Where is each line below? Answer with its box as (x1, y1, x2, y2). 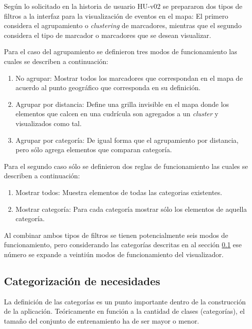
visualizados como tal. (15, 118, 82, 128)
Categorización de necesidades (4, 273, 161, 288)
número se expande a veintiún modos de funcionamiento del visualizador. (4, 249, 224, 259)
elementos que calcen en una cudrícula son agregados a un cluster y (15, 108, 219, 119)
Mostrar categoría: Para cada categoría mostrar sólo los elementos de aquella (15, 203, 247, 214)
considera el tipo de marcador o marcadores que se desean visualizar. (4, 30, 211, 40)
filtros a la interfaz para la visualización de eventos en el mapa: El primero (4, 10, 228, 21)
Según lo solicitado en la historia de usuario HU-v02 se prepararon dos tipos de (4, 1, 243, 11)
